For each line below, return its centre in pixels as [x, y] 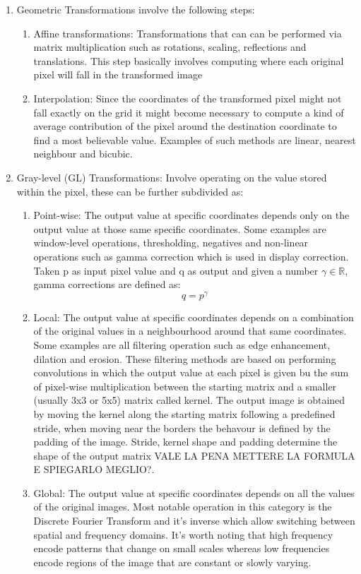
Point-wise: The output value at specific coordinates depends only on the [191, 215]
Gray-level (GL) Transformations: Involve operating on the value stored [172, 177]
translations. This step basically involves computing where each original [189, 60]
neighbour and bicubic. [83, 154]
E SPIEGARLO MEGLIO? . [94, 469]
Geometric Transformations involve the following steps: [136, 9]
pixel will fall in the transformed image [118, 74]
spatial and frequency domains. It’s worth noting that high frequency [183, 534]
